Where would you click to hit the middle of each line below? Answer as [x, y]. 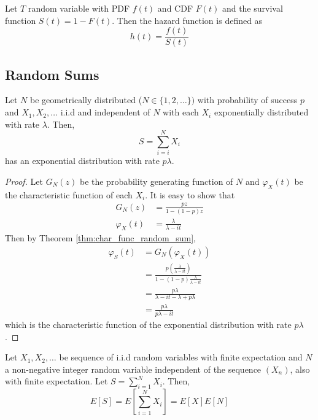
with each [181, 112]
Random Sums [52, 74]
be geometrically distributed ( [86, 100]
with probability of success [247, 100]
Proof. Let [24, 181]
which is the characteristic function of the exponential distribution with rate [148, 325]
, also [300, 369]
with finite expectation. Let [56, 381]
